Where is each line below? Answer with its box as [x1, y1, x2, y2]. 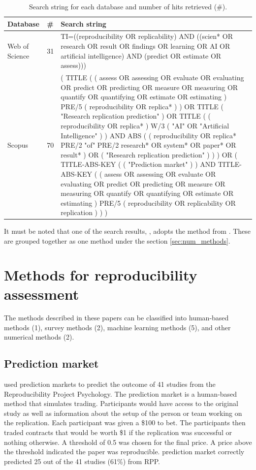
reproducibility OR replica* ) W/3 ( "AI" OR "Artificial [61, 121, 229, 131]
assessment [4, 284, 79, 304]
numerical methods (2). [4, 332, 74, 342]
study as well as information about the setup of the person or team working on [4, 407, 242, 418]
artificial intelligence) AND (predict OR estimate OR [61, 50, 222, 61]
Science [7, 50, 30, 61]
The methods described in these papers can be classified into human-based [4, 312, 229, 322]
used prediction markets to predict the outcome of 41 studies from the [4, 378, 216, 389]
